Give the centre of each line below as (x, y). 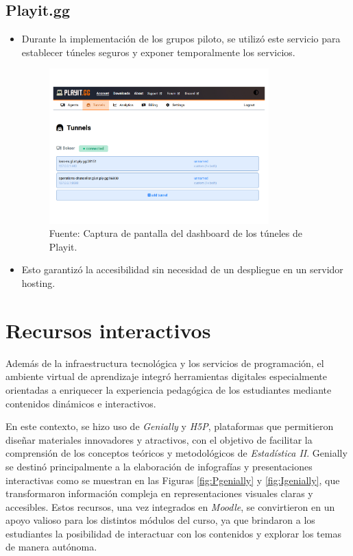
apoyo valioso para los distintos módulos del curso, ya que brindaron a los (160, 520)
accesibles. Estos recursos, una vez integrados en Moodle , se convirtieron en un (170, 506)
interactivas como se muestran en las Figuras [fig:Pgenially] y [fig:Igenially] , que (173, 480)
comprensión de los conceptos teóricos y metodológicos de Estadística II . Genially (176, 453)
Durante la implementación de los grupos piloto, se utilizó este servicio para (181, 39)
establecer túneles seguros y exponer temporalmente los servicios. (158, 52)
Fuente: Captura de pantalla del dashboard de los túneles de (175, 233)
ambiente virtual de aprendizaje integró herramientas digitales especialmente (167, 376)
